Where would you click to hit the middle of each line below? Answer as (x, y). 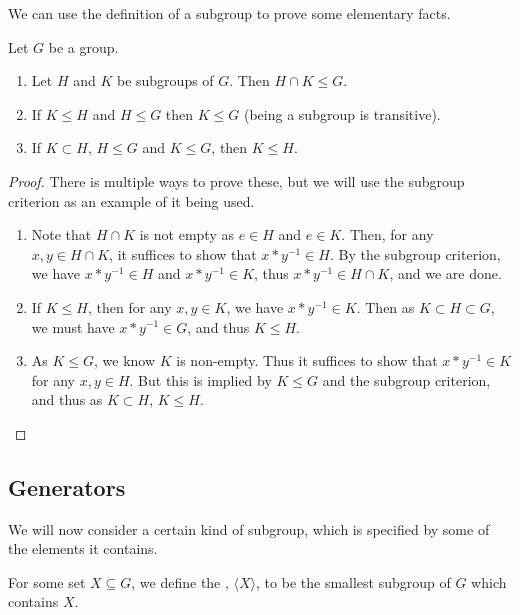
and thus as (67, 399)
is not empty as (186, 234)
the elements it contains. (83, 548)
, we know (125, 360)
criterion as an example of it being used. (131, 200)
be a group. (83, 46)
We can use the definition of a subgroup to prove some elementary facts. (229, 13)
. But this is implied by (200, 379)
